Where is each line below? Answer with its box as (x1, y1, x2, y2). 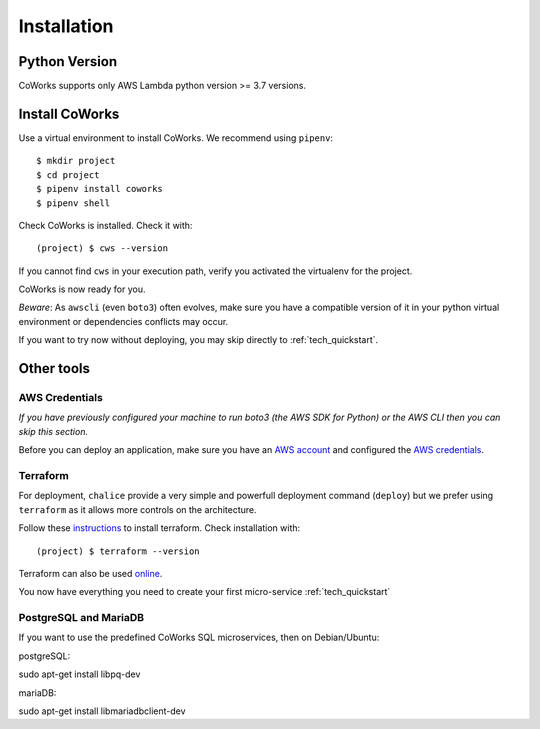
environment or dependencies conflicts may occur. (18, 315, 229, 327)
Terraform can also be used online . (18, 567, 163, 579)
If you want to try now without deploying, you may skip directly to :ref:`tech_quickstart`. (18, 334, 379, 346)
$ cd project (36, 169, 100, 180)
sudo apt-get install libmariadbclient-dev (18, 705, 186, 717)
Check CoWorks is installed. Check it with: (18, 219, 193, 231)
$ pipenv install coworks (36, 183, 164, 195)
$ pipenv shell (36, 197, 111, 209)
